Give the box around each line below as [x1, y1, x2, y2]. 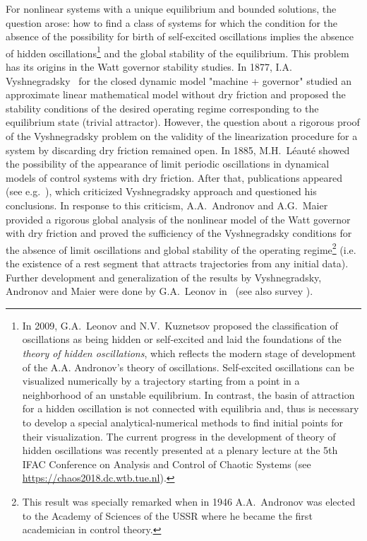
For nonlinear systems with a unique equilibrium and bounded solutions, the [6, 1, 337, 16]
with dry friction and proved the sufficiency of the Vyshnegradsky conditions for [6, 226, 352, 240]
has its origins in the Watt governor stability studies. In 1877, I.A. [6, 59, 292, 74]
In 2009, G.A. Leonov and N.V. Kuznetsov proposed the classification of [22, 318, 338, 332]
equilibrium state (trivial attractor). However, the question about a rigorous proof [6, 115, 360, 129]
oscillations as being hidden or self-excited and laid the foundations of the [22, 332, 342, 347]
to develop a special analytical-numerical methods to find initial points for [22, 414, 343, 429]
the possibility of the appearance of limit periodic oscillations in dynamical [6, 156, 330, 171]
